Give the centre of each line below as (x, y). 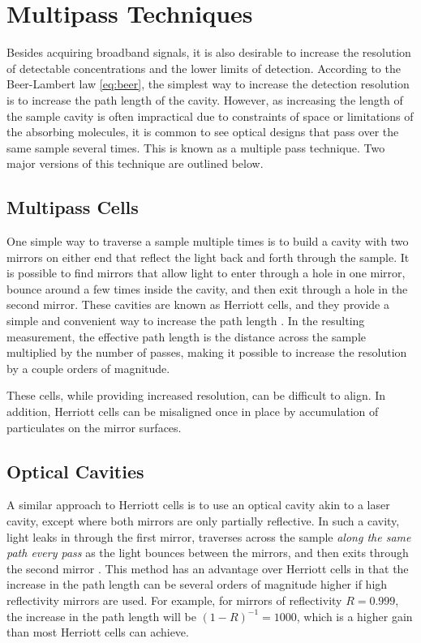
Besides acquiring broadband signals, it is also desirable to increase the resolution (209, 52)
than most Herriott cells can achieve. (98, 632)
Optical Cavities (75, 471)
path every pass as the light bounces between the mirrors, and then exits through (208, 553)
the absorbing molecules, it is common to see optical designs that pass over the (203, 132)
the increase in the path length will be (101, 616)
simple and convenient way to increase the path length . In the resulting (186, 321)
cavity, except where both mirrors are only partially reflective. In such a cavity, (203, 521)
